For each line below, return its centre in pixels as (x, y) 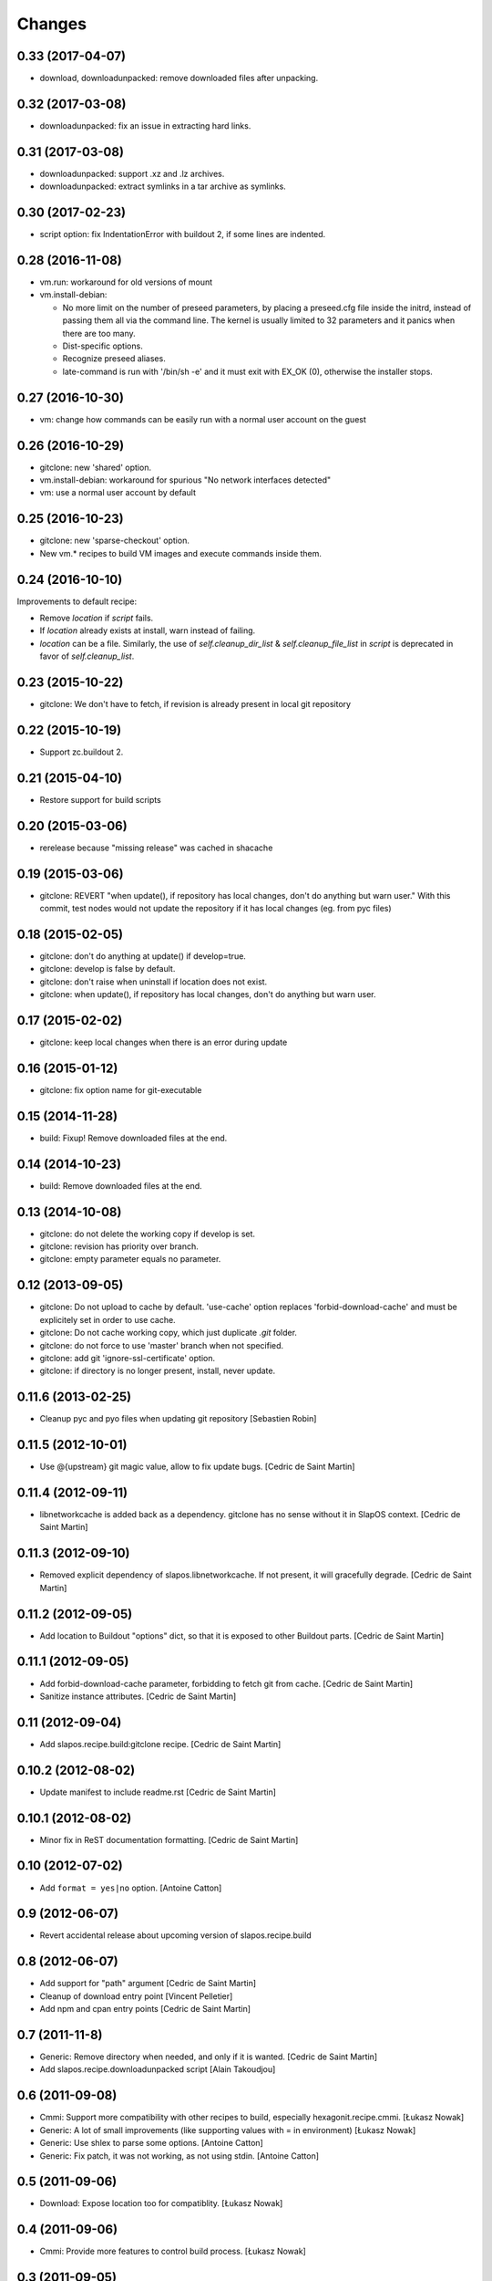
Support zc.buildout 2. (82, 752)
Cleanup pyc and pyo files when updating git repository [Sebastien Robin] (178, 1419)
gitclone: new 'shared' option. (96, 467)
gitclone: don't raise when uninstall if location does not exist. (154, 982)
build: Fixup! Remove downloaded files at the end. (133, 1138)
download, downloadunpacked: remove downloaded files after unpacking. (179, 78)
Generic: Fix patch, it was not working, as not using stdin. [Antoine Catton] (179, 2156)
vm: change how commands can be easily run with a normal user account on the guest (203, 419)
